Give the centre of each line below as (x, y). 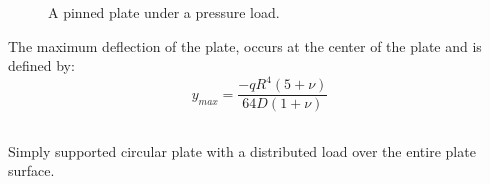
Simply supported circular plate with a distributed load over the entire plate (242, 150)
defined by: (41, 65)
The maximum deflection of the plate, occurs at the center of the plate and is (245, 45)
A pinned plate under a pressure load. (164, 12)
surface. (31, 170)
